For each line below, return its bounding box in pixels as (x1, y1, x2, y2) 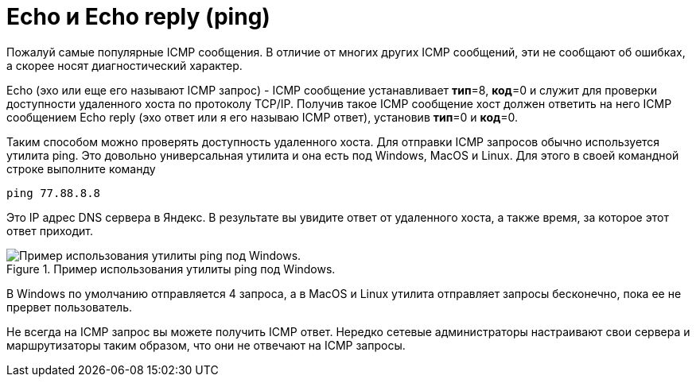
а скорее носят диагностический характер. (6, 58, 243, 72)
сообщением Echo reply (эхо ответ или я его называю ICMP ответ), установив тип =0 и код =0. (6, 110, 519, 124)
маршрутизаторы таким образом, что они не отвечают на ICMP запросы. (6, 338, 406, 352)
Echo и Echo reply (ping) (6, 3, 270, 30)
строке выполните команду (6, 161, 156, 176)
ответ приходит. (6, 223, 94, 238)
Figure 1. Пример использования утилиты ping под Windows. (6, 261, 336, 276)
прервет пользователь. (6, 300, 133, 314)
